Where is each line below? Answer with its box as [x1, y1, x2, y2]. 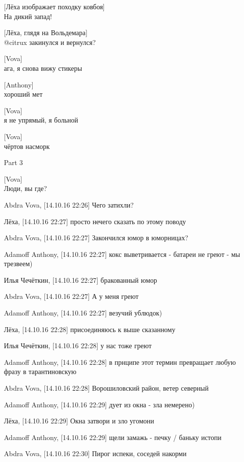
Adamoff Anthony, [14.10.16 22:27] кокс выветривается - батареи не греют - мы [4, 249, 241, 259]
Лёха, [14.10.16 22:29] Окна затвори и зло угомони [4, 416, 154, 426]
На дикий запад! [4, 11, 52, 21]
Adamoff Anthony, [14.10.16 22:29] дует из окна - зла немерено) [4, 399, 195, 409]
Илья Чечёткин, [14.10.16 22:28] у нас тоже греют [4, 340, 152, 351]
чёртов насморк [4, 141, 50, 151]
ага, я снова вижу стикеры [4, 63, 82, 73]
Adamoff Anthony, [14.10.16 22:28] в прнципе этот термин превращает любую [4, 357, 236, 367]
